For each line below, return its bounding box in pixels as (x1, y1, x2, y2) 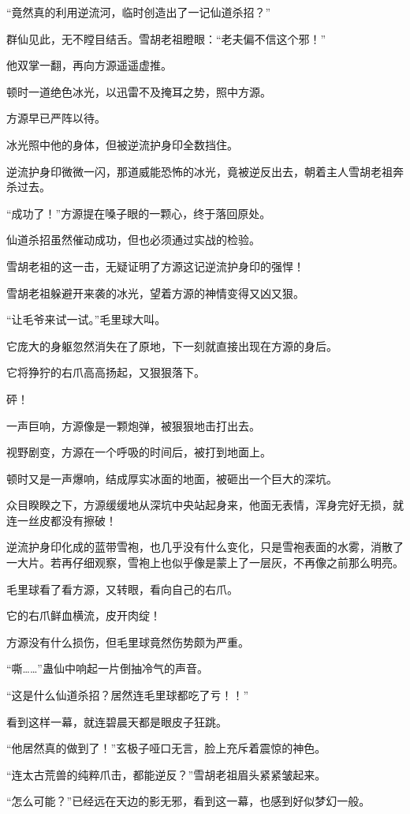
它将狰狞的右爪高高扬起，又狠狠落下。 (6, 364, 205, 381)
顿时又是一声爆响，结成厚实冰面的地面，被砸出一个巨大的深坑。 (6, 470, 337, 486)
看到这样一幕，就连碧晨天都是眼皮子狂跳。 (6, 713, 227, 730)
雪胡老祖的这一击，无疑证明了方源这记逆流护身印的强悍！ (6, 257, 304, 274)
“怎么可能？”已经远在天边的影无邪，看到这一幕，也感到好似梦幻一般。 (6, 793, 371, 809)
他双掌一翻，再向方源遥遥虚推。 (6, 57, 172, 73)
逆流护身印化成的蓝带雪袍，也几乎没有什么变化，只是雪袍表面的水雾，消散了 (6, 538, 404, 555)
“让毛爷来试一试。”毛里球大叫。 (6, 311, 166, 328)
